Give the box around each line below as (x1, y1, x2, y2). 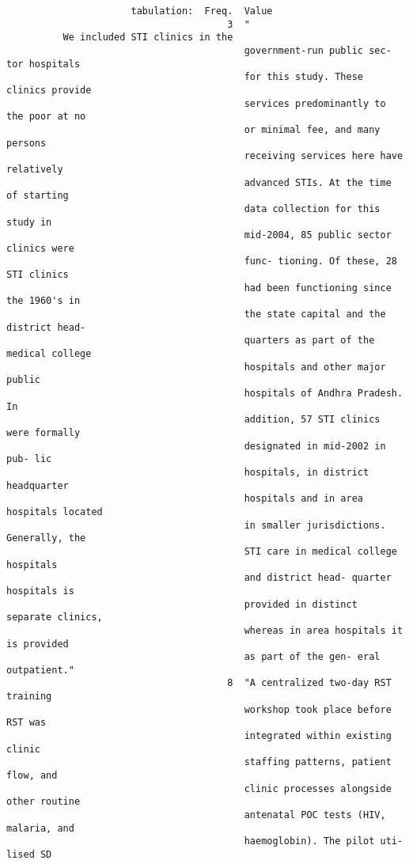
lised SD (6, 849, 52, 860)
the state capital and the (244, 309, 386, 320)
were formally (6, 427, 81, 438)
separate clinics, (6, 612, 103, 623)
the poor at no (6, 111, 86, 123)
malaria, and (6, 822, 74, 834)
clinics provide (6, 84, 92, 96)
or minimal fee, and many (244, 123, 381, 135)
